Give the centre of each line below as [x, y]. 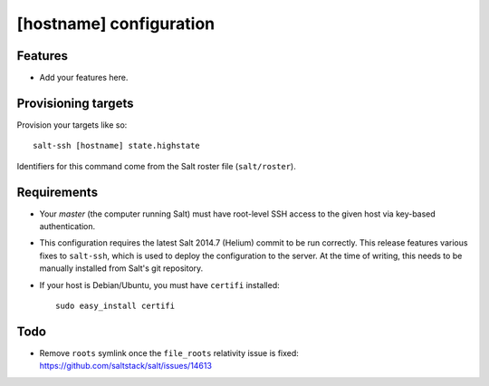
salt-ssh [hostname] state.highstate [117, 146]
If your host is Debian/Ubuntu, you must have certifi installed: [159, 285]
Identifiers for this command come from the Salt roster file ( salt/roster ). [156, 166]
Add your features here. [84, 78]
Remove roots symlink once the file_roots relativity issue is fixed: [169, 352]
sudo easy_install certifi [115, 306]
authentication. [67, 227]
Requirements [58, 192]
